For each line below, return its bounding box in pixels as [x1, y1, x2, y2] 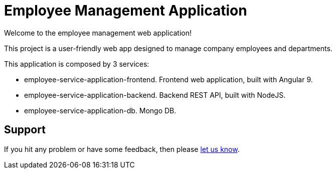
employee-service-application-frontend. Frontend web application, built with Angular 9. [24, 75, 313, 84]
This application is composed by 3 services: [4, 59, 149, 68]
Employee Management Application [4, 2, 247, 19]
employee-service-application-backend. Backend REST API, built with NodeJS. [24, 90, 286, 99]
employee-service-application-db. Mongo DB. [24, 106, 177, 115]
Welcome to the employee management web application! [4, 28, 192, 37]
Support [4, 123, 46, 136]
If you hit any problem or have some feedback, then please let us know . [4, 144, 240, 153]
